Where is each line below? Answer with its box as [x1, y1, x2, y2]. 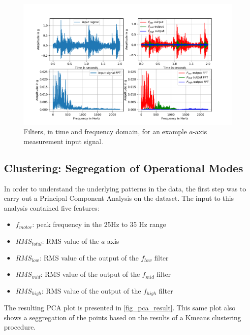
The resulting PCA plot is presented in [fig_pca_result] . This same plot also [4, 302, 236, 313]
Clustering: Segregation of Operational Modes [4, 160, 243, 175]
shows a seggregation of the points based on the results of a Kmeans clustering [4, 312, 241, 322]
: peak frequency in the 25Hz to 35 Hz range [32, 219, 166, 229]
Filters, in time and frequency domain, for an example [24, 126, 187, 137]
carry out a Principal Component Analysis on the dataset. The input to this [4, 193, 234, 203]
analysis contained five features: [4, 202, 99, 213]
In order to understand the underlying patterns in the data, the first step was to [4, 183, 246, 193]
